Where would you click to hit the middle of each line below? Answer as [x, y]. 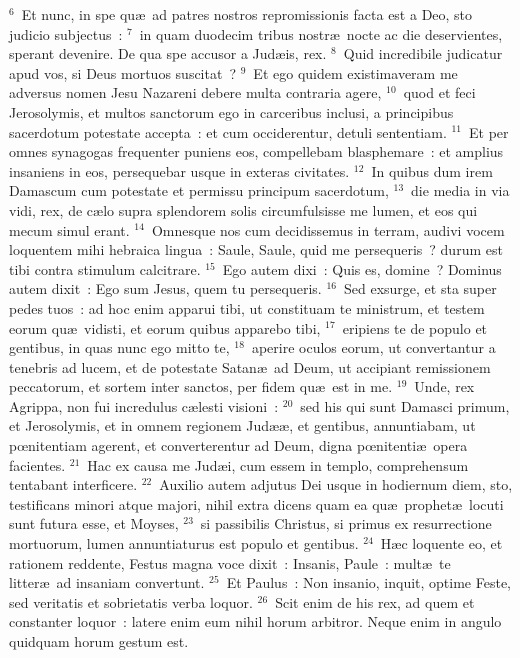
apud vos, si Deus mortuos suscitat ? [123, 72]
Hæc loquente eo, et [441, 543]
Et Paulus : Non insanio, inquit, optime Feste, [368, 582]
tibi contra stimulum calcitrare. [105, 268]
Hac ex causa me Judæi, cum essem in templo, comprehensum [278, 464]
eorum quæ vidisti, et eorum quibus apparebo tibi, [165, 327]
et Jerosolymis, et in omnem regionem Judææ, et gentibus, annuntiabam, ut [242, 425]
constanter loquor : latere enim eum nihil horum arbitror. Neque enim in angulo [255, 621]
